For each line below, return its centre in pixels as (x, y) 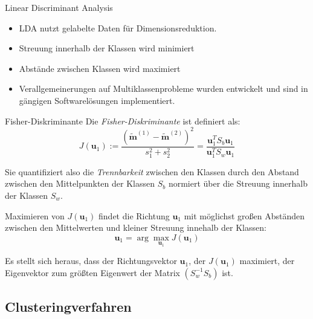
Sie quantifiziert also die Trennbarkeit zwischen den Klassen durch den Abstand (152, 171)
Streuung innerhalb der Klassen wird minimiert (107, 48)
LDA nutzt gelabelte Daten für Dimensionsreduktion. (118, 27)
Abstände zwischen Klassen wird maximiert (100, 68)
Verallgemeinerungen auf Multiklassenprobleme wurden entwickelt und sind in (163, 89)
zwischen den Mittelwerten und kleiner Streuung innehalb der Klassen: (136, 227)
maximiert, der (267, 261)
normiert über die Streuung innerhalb (238, 183)
